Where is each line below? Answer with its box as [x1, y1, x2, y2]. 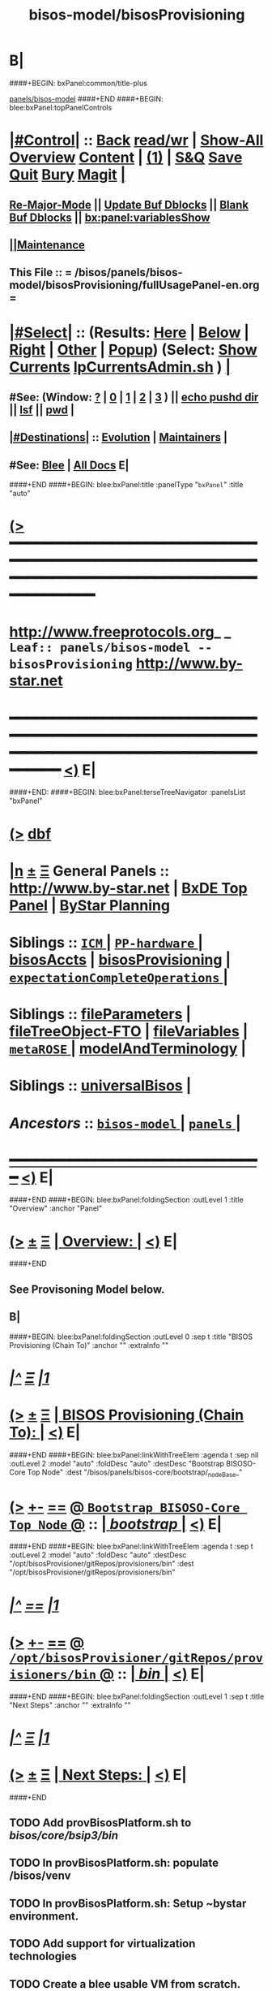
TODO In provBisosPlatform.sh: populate [9, 1856, 219, 1870]
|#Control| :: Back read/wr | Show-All [9, 132, 264, 149]
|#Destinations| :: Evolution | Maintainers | [9, 430, 227, 444]
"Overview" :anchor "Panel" [9, 1203, 103, 1213]
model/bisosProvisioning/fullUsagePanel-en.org [9, 279, 260, 292]
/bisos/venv [9, 1869, 71, 1883]
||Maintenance [9, 238, 86, 252]
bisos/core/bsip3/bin [9, 1829, 118, 1842]
